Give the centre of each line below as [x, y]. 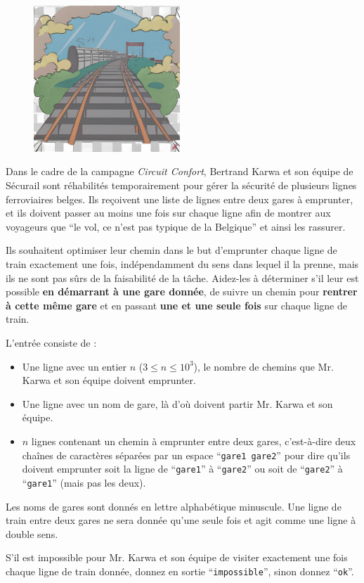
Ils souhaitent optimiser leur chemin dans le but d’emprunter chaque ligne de [171, 250]
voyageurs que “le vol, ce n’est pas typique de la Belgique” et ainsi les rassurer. [176, 226]
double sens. [32, 533]
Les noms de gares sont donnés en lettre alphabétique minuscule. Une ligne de [174, 506]
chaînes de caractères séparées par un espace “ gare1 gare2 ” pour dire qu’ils [186, 455]
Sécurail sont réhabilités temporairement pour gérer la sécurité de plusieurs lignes [181, 185]
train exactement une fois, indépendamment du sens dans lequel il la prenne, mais [182, 264]
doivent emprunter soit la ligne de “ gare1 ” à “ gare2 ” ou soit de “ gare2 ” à [182, 469]
